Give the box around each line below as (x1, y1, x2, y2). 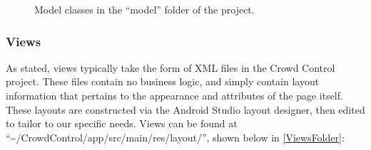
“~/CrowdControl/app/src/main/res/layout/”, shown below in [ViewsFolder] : (6, 129, 345, 144)
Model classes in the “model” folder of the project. (34, 2, 255, 16)
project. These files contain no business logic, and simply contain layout (6, 74, 320, 89)
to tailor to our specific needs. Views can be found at (6, 116, 238, 131)
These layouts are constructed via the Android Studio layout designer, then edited (6, 102, 365, 117)
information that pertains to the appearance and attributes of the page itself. (6, 88, 343, 102)
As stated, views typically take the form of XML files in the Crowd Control (6, 60, 335, 75)
